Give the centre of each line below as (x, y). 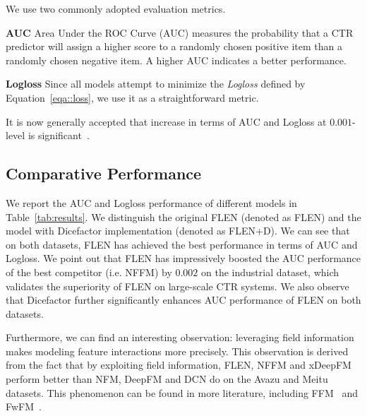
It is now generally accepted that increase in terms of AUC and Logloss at (166, 121)
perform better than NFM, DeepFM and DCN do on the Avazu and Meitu (167, 379)
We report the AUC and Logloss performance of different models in (151, 202)
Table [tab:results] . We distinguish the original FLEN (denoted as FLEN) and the (183, 216)
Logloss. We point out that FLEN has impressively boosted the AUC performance (183, 258)
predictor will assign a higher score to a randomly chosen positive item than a (174, 46)
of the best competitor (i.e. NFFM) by (89, 272)
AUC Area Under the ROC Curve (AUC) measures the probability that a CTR (180, 32)
